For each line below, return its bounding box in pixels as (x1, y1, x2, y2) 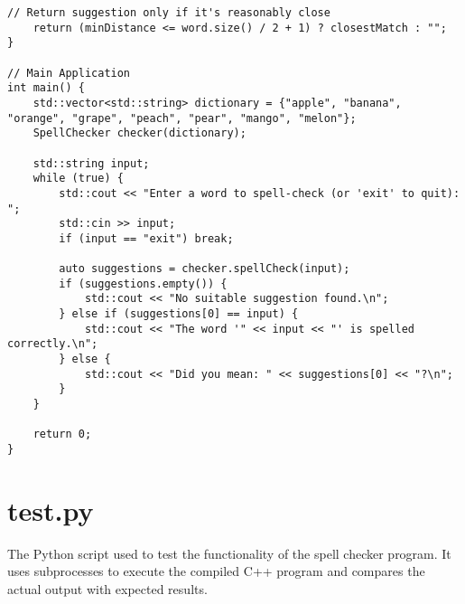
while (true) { (33, 172, 124, 185)
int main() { (7, 81, 85, 95)
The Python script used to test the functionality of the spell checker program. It (7, 543, 451, 562)
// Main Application (7, 66, 131, 80)
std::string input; (33, 156, 150, 170)
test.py (7, 491, 94, 528)
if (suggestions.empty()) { (59, 277, 228, 290)
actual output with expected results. (7, 580, 208, 598)
